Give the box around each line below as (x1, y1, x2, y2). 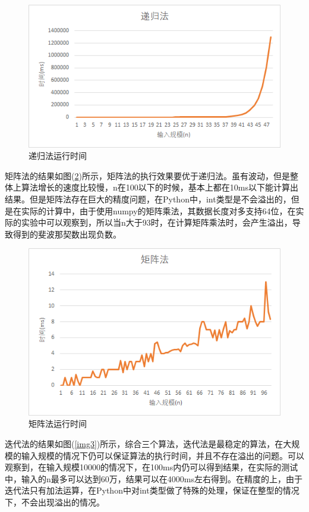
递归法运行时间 (29, 149, 87, 162)
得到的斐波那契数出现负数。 (12, 227, 121, 240)
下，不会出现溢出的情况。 (5, 495, 105, 508)
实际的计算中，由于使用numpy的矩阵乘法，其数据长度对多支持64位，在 (21, 204, 296, 217)
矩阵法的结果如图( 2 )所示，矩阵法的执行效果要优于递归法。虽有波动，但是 (5, 169, 290, 182)
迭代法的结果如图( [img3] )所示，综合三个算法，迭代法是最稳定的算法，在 (5, 438, 283, 450)
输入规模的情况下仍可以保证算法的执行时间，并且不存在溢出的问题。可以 (21, 449, 304, 461)
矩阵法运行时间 (29, 417, 87, 430)
